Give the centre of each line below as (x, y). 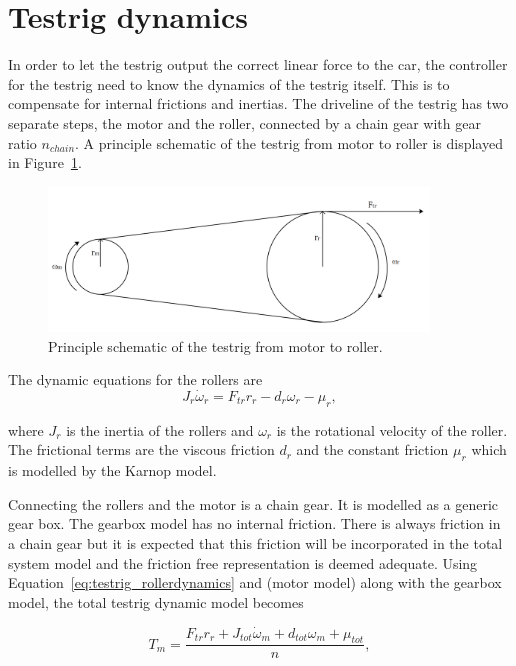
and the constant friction (372, 449)
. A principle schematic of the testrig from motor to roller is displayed (289, 142)
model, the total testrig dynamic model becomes (156, 601)
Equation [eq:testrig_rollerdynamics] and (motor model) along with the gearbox (255, 582)
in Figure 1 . (45, 162)
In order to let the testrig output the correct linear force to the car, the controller (258, 64)
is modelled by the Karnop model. (112, 470)
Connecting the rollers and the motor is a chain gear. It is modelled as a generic (253, 503)
